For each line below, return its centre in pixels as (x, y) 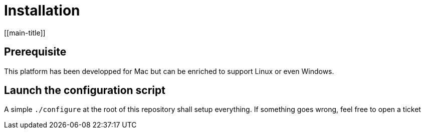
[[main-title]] (25, 32)
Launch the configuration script (85, 90)
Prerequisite (35, 52)
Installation (42, 10)
